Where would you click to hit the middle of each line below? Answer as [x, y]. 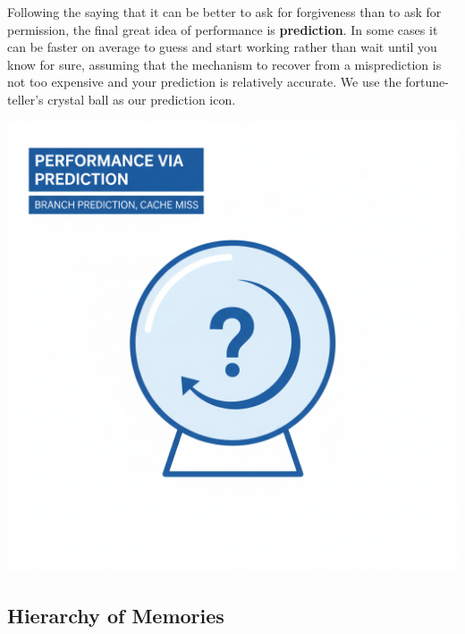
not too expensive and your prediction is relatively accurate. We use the [204, 82]
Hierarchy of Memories [116, 615]
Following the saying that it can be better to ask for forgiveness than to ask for [224, 12]
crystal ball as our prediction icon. [142, 99]
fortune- [427, 82]
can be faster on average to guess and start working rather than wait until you [222, 47]
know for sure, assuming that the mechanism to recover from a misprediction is [224, 64]
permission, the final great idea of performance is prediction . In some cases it [223, 29]
